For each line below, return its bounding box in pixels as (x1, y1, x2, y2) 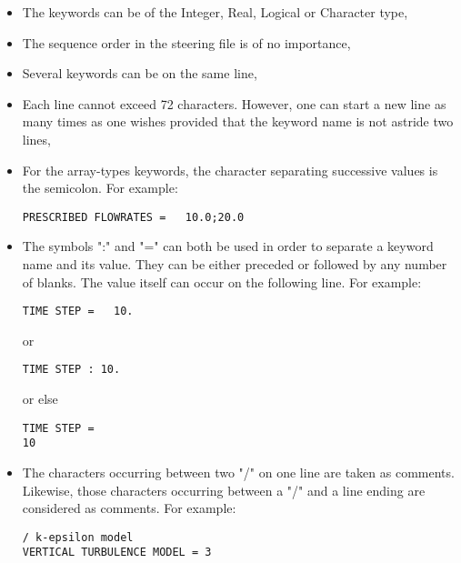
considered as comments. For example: (22, 498, 236, 518)
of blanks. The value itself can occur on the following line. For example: (22, 272, 422, 291)
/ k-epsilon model (22, 530, 134, 544)
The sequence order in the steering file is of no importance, (22, 33, 351, 52)
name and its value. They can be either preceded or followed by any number (22, 255, 447, 273)
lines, (22, 129, 51, 148)
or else (22, 389, 58, 408)
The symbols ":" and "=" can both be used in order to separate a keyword (22, 236, 434, 256)
